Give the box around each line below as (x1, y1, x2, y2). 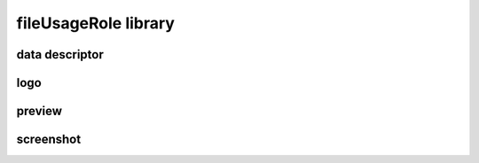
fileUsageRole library (16, 13, 175, 33)
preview (16, 104, 62, 119)
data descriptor (16, 47, 104, 62)
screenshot (16, 132, 82, 147)
